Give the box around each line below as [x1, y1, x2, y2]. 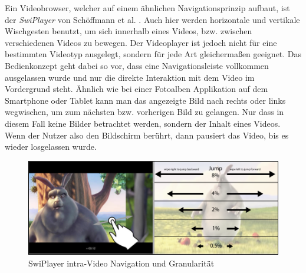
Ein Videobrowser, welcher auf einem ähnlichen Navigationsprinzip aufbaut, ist [5, 2, 290, 14]
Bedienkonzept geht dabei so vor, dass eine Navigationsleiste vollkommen [5, 59, 269, 71]
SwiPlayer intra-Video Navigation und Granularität [28, 256, 215, 269]
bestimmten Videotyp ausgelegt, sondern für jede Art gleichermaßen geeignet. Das [5, 48, 302, 60]
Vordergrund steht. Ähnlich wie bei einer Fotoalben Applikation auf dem [5, 83, 268, 95]
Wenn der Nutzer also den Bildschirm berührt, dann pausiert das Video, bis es [5, 129, 289, 141]
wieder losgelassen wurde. [5, 140, 97, 153]
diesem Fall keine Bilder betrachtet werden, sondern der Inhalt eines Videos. [5, 117, 281, 129]
